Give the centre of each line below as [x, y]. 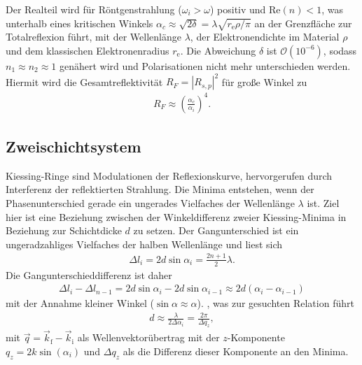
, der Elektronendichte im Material [265, 37]
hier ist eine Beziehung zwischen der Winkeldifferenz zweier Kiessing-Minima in [176, 216]
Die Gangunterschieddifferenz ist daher [89, 274]
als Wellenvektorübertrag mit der [148, 337]
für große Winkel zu [264, 81]
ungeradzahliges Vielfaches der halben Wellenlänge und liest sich [144, 244]
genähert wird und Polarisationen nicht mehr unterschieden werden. [205, 65]
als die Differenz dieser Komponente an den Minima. [236, 351]
